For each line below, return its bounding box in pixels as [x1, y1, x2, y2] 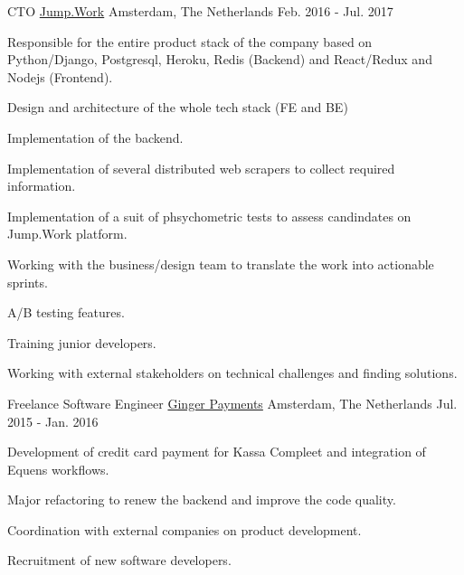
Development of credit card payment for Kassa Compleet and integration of [7, 442, 426, 461]
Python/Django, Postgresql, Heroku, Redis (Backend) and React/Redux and [7, 50, 432, 69]
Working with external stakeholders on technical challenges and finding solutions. [7, 363, 458, 382]
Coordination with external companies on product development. [7, 520, 362, 539]
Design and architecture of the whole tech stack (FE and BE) [7, 98, 348, 117]
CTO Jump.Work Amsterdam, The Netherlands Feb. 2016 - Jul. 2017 [7, 2, 393, 20]
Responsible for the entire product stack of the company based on [7, 32, 373, 51]
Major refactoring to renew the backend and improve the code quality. [7, 490, 396, 509]
